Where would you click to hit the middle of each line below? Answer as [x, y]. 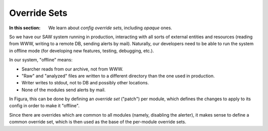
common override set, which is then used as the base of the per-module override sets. [98, 122]
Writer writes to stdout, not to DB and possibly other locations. [85, 83]
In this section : [25, 28]
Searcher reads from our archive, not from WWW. [72, 69]
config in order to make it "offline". [44, 106]
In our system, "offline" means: [41, 60]
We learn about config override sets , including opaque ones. [110, 28]
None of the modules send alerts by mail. [64, 90]
